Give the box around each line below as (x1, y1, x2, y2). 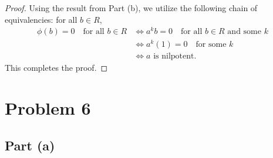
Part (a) (5, 136, 55, 154)
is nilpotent (153, 52, 194, 61)
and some (227, 28, 261, 36)
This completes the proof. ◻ (5, 61, 108, 74)
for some (196, 40, 227, 49)
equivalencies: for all (5, 13, 77, 25)
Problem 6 (5, 96, 91, 120)
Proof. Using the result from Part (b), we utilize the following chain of (5, 2, 258, 13)
